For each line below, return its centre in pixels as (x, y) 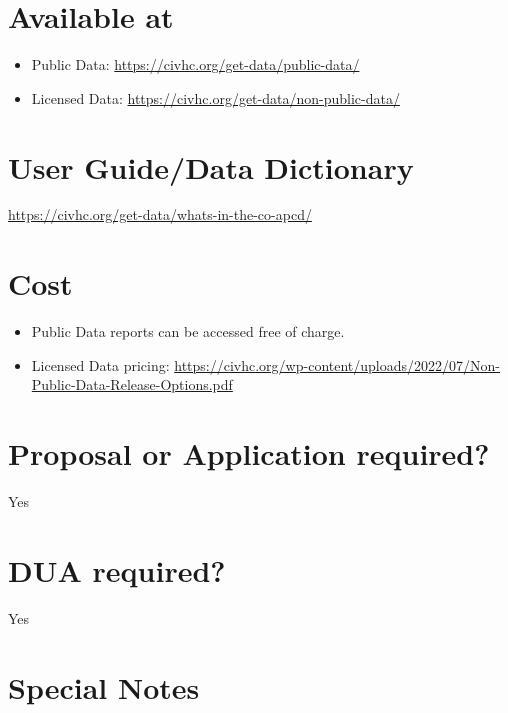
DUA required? (117, 569)
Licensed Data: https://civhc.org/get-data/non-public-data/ (215, 97)
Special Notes (104, 686)
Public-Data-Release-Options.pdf (132, 384)
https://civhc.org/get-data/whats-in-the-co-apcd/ (160, 214)
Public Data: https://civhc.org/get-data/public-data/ (195, 64)
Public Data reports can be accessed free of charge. (188, 331)
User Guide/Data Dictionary (211, 166)
